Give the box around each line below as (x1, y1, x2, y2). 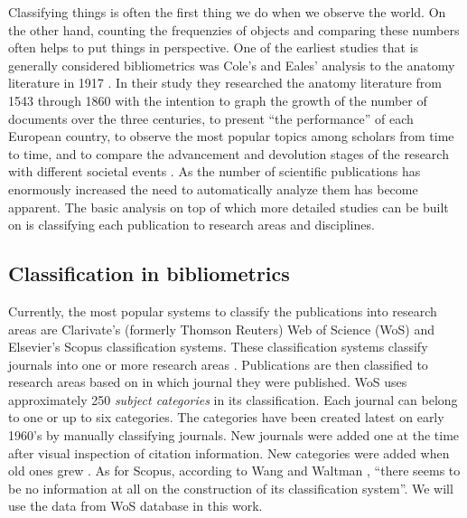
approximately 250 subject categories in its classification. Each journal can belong (8, 390, 458, 409)
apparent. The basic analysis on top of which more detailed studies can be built (8, 197, 449, 216)
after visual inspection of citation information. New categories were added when (8, 443, 450, 462)
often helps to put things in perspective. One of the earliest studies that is (8, 38, 419, 57)
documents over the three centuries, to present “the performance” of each (8, 108, 414, 127)
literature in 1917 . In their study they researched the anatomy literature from (8, 73, 442, 92)
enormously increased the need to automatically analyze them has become (8, 179, 418, 198)
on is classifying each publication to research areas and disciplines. (8, 215, 375, 234)
